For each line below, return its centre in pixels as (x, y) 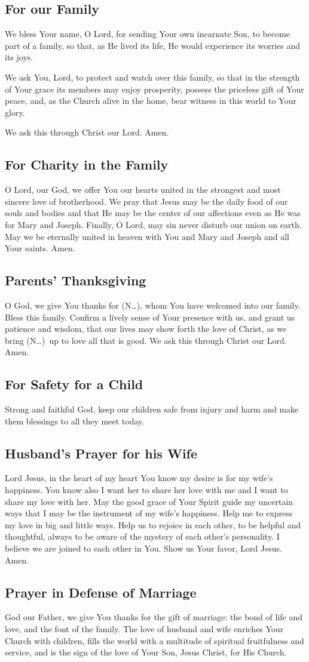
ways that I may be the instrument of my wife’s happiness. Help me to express (149, 513)
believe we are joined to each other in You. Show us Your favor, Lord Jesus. (143, 548)
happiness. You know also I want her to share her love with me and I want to (146, 490)
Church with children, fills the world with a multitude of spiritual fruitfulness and (154, 640)
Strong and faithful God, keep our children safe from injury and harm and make (152, 409)
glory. (15, 112)
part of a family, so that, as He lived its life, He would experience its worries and (153, 45)
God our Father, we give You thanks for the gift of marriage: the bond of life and (154, 617)
